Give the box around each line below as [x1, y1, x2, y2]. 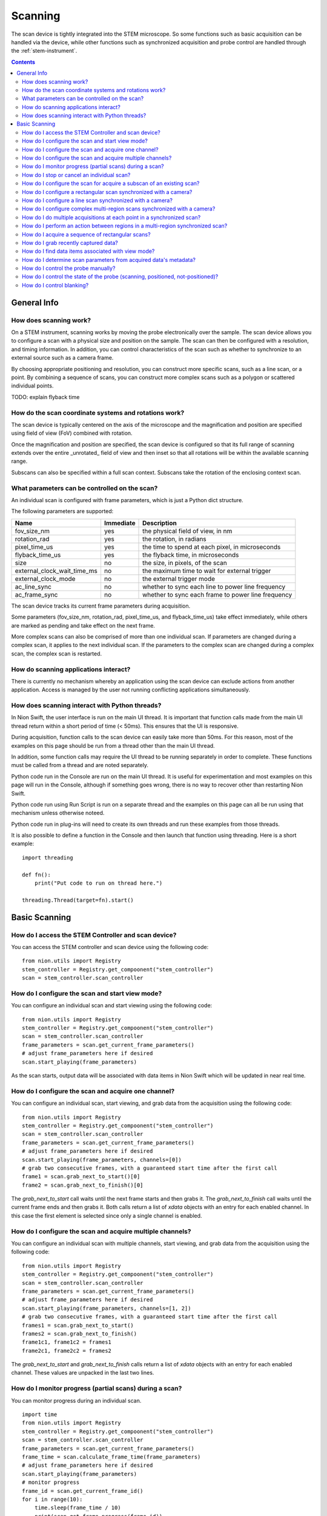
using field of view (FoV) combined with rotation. [11, 429, 133, 437]
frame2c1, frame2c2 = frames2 [22, 1347, 112, 1354]
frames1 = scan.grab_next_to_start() [22, 1322, 134, 1329]
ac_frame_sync [15, 590, 58, 599]
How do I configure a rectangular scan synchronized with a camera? [22, 188, 193, 195]
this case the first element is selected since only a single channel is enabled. [11, 1212, 202, 1219]
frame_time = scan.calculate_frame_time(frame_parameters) [22, 1453, 201, 1460]
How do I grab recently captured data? [22, 239, 118, 246]
